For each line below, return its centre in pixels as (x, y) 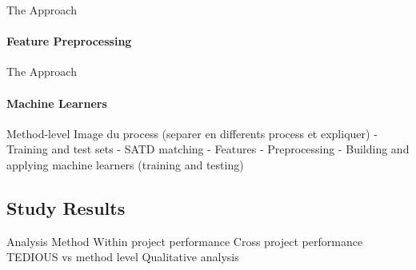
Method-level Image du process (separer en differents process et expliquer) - (192, 133)
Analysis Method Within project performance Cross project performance (185, 241)
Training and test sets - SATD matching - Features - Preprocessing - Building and (208, 149)
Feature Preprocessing (69, 41)
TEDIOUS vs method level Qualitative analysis (123, 257)
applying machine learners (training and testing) (125, 164)
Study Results (66, 207)
